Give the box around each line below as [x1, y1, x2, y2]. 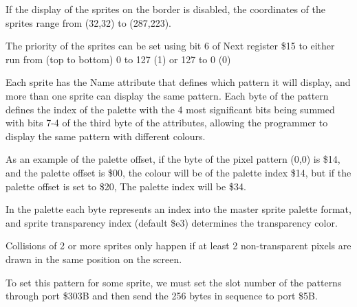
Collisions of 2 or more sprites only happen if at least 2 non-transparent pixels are [6, 238, 351, 253]
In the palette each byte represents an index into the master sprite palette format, [6, 202, 351, 216]
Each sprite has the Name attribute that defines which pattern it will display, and [6, 75, 351, 89]
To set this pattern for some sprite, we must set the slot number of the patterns [6, 275, 342, 289]
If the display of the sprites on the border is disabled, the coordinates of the [6, 2, 325, 16]
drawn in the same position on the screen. [6, 251, 182, 266]
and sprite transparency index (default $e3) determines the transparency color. [6, 215, 338, 229]
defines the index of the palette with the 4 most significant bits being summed [6, 102, 335, 116]
